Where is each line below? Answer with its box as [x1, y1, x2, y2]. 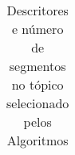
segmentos [9, 57, 66, 75]
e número [11, 19, 64, 38]
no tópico [11, 75, 64, 94]
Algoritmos [6, 131, 69, 149]
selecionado [6, 94, 69, 112]
